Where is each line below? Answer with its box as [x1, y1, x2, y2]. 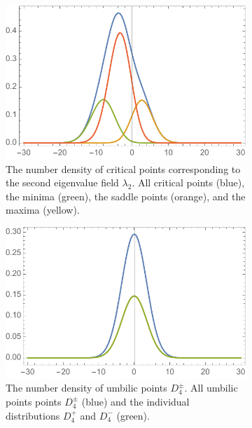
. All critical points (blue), [132, 175, 245, 190]
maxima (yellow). [6, 202, 80, 217]
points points [6, 394, 62, 408]
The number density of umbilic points [6, 380, 167, 395]
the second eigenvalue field [6, 175, 119, 190]
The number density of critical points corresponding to [6, 161, 241, 176]
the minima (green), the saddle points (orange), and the [6, 188, 246, 203]
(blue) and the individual [81, 394, 190, 408]
